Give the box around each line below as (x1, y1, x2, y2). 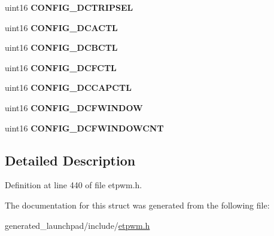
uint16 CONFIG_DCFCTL (5, 61, 117, 73)
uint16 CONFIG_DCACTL (5, 21, 118, 33)
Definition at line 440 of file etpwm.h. (5, 179, 142, 191)
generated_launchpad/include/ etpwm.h (5, 219, 150, 231)
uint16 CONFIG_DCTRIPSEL (5, 1, 133, 13)
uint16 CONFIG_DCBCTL (5, 41, 118, 54)
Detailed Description (5, 151, 136, 169)
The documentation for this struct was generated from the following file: (5, 198, 270, 211)
